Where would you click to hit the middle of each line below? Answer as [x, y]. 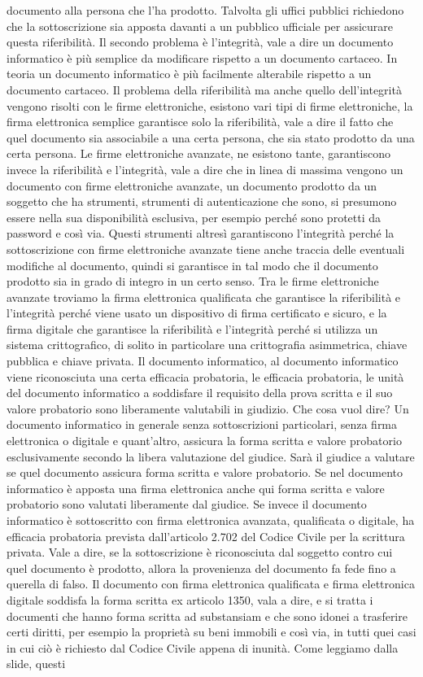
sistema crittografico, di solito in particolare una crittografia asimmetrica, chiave [207, 345]
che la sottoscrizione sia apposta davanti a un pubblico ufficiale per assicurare [200, 26]
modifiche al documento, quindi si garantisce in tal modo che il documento [192, 265]
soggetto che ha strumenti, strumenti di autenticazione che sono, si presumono [202, 201]
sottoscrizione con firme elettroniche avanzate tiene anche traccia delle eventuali [206, 249]
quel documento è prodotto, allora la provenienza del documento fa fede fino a [201, 568]
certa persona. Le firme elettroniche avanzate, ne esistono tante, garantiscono [198, 153]
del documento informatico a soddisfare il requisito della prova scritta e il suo [200, 393]
